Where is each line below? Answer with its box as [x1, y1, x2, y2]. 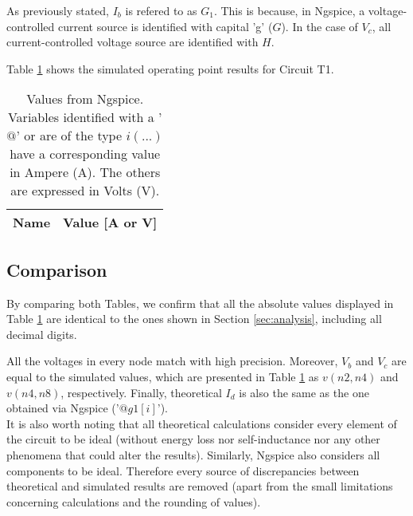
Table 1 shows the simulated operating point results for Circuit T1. [6, 60, 334, 77]
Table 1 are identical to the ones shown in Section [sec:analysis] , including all [6, 310, 382, 327]
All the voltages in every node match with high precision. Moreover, [6, 353, 338, 369]
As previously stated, [6, 2, 109, 18]
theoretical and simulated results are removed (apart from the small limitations [6, 478, 393, 494]
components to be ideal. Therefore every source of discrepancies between [6, 462, 360, 479]
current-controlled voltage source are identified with [6, 33, 259, 50]
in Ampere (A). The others [10, 163, 161, 182]
